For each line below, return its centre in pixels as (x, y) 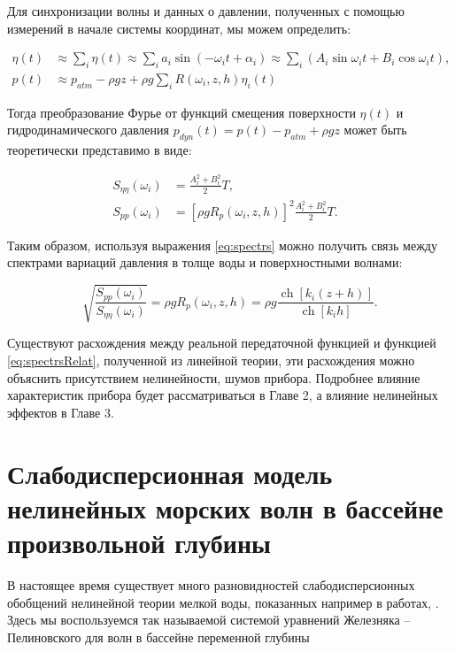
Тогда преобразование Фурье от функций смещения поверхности (181, 112)
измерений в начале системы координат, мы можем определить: (179, 28)
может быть (375, 130)
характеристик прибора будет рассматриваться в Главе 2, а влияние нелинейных (223, 395)
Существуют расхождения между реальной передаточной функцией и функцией (222, 343)
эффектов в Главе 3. (61, 412)
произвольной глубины (139, 542)
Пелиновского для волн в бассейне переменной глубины (158, 637)
